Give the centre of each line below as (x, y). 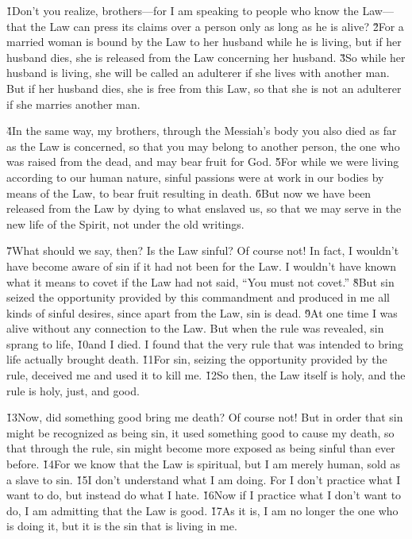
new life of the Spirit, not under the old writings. (125, 223)
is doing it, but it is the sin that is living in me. (122, 526)
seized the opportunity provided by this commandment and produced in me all (198, 297)
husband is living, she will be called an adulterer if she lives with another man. (198, 73)
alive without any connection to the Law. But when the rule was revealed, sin (195, 328)
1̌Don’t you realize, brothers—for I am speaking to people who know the (183, 10)
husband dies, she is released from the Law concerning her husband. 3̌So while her (206, 57)
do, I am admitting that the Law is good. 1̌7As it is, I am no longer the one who (202, 510)
